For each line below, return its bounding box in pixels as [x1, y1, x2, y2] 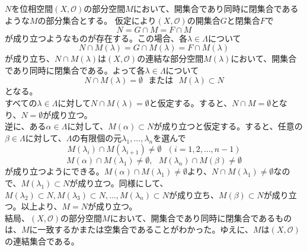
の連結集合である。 [5, 234, 79, 247]
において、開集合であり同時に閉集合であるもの [110, 211, 292, 224]
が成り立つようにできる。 [5, 165, 104, 177]
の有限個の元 [72, 131, 122, 144]
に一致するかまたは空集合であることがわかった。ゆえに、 [29, 223, 254, 236]
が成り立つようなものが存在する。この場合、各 [5, 31, 187, 44]
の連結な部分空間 [137, 52, 204, 65]
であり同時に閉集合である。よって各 [5, 63, 145, 76]
